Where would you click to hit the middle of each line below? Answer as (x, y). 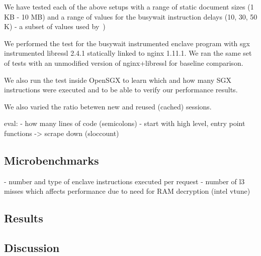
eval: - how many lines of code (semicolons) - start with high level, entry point (125, 123)
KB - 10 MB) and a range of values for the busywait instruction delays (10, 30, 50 (131, 16)
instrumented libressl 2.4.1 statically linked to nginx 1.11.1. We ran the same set (128, 53)
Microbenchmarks (52, 160)
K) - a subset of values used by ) (55, 26)
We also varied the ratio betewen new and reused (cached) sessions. (108, 106)
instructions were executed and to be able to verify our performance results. (121, 90)
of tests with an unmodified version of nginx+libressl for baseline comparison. (124, 62)
